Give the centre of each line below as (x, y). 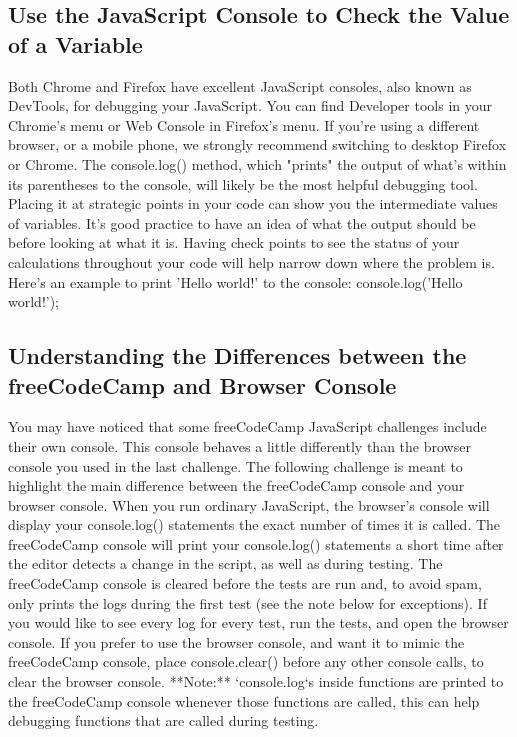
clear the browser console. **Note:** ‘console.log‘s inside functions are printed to (256, 681)
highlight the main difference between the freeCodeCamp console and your (236, 485)
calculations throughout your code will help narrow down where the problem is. (251, 261)
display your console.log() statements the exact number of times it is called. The (254, 524)
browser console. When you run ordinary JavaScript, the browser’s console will (249, 504)
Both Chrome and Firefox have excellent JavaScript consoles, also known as (240, 85)
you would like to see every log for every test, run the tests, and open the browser (258, 622)
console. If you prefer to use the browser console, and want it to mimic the (236, 641)
